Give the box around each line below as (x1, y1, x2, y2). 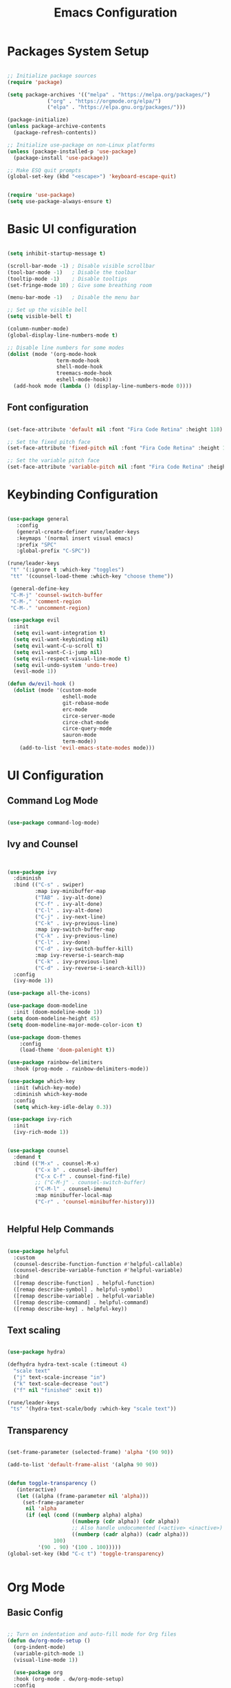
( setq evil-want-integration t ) (13, 630, 107, 637)
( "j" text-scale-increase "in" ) (13, 1373, 107, 1381)
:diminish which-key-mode (13, 1090, 88, 1097)
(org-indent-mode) (13, 1644, 67, 1651)
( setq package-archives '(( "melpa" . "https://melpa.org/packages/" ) (7, 91, 211, 98)
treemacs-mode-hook (56, 370, 112, 377)
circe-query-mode (62, 725, 112, 732)
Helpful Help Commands (7, 1223, 115, 1235)
